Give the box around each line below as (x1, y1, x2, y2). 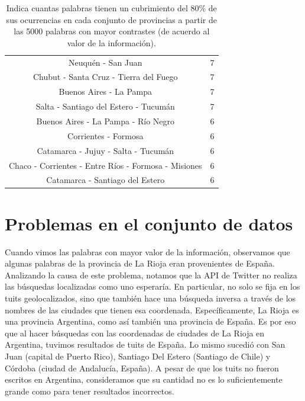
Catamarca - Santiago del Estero (46, 174, 165, 186)
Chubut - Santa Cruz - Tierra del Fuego (33, 70, 178, 83)
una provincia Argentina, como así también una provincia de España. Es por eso (5, 315, 296, 328)
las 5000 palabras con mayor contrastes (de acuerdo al (14, 25, 210, 37)
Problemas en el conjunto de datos (5, 211, 293, 235)
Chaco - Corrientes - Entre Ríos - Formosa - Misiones (9, 159, 202, 171)
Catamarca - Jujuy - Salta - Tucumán (37, 144, 174, 156)
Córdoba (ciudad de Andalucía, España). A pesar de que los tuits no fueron (5, 361, 279, 374)
